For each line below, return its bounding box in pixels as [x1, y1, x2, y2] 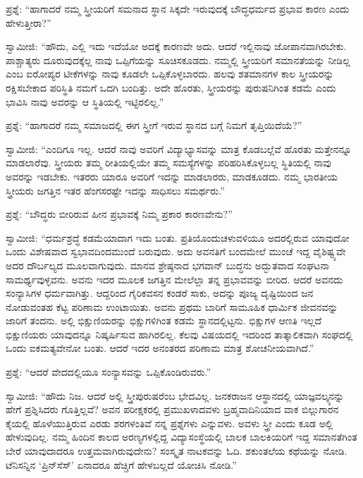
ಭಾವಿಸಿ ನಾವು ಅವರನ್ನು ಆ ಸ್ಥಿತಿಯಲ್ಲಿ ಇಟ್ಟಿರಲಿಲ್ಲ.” [6, 94, 164, 109]
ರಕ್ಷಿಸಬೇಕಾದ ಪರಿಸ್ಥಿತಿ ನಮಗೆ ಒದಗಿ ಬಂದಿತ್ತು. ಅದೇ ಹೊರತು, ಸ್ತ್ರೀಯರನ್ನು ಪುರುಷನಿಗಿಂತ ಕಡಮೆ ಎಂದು [6, 80, 336, 94]
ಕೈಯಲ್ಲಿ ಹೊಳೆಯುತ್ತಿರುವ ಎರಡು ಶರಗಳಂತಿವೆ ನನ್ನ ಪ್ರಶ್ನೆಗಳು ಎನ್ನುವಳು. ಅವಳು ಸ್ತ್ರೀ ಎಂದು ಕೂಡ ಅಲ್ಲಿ [6, 415, 333, 430]
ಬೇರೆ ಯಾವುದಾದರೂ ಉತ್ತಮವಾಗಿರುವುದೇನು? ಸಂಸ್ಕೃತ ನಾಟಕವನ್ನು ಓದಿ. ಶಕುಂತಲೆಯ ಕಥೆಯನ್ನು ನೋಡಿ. [6, 443, 347, 458]
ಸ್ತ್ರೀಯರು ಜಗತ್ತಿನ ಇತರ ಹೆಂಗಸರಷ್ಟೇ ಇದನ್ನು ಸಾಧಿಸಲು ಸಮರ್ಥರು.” [6, 183, 225, 197]
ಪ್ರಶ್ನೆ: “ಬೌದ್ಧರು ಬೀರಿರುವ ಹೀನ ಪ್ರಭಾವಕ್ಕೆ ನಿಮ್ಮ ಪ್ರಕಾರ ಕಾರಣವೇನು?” [6, 207, 233, 221]
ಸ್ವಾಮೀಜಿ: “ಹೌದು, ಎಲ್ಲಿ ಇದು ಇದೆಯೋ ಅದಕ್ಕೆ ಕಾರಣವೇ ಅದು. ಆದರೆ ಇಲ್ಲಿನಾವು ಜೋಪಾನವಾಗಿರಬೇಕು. [6, 39, 347, 54]
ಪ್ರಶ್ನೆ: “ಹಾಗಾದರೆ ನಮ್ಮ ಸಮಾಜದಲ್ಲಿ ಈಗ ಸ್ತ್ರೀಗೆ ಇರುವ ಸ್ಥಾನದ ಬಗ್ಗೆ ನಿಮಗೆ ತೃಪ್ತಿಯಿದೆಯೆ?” [6, 118, 302, 133]
